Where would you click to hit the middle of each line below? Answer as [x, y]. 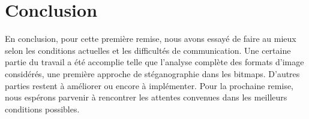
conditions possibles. [42, 109]
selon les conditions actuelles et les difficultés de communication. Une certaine [148, 50]
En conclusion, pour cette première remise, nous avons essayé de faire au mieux [151, 39]
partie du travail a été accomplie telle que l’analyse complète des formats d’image [154, 62]
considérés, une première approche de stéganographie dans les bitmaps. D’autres [152, 73]
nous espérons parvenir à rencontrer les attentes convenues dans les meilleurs [146, 97]
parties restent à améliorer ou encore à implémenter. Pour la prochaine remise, [149, 85]
